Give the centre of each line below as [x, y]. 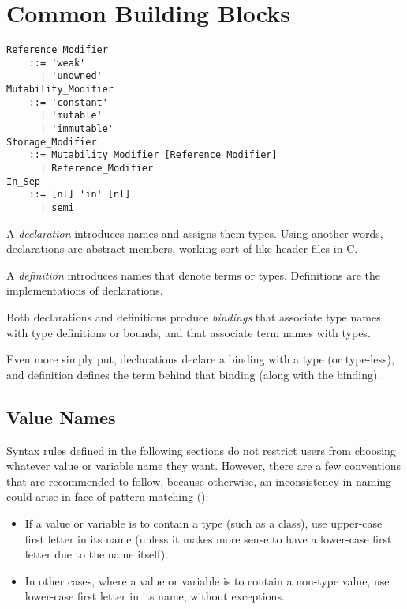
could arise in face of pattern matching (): [108, 496]
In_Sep [23, 181]
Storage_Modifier [52, 142]
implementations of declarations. [85, 290]
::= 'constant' [68, 102]
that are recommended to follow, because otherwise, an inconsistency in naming [199, 481]
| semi [57, 208]
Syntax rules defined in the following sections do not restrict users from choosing [201, 450]
